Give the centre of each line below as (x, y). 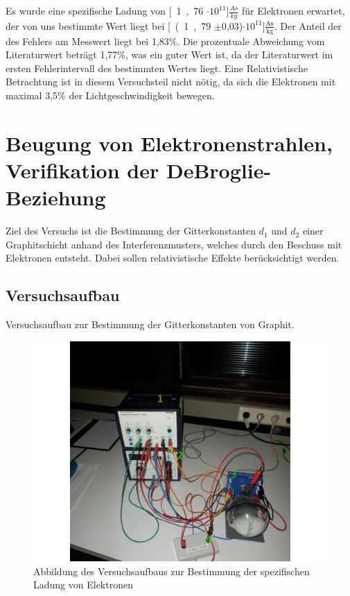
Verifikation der (82, 170)
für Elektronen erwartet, (294, 10)
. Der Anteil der (308, 25)
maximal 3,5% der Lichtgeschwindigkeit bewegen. (110, 95)
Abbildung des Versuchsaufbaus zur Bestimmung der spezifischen (172, 571)
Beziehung (56, 197)
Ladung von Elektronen (83, 585)
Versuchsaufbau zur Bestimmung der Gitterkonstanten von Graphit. (150, 324)
